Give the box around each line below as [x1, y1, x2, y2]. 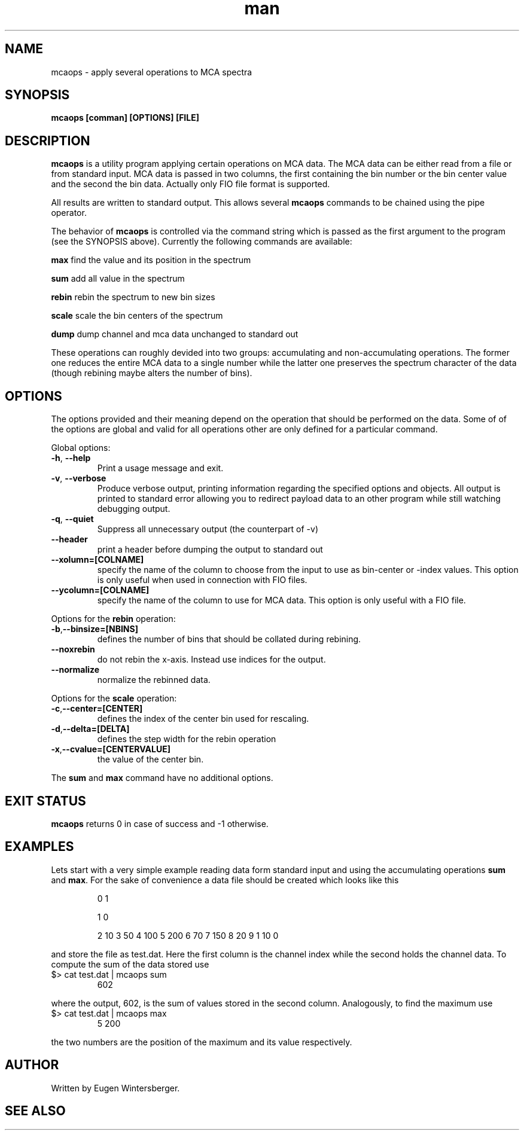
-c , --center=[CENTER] [51, 703, 143, 714]
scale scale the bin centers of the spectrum [51, 310, 223, 321]
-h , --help [51, 453, 91, 463]
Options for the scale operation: [51, 693, 177, 704]
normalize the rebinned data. [97, 675, 211, 685]
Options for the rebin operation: [51, 614, 176, 624]
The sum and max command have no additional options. [51, 773, 273, 783]
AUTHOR [5, 1057, 59, 1073]
